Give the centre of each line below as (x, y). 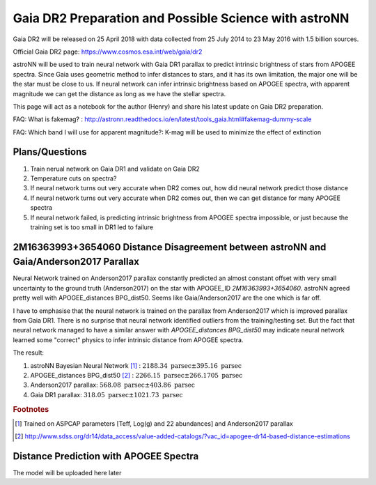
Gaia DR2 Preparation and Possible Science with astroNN (181, 18)
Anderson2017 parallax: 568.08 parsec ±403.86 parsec (112, 385)
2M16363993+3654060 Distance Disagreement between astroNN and (170, 247)
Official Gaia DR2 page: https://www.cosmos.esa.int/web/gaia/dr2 (108, 52)
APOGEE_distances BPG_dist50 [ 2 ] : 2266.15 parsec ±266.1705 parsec (136, 375)
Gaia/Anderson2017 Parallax (76, 262)
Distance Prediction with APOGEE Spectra (106, 456)
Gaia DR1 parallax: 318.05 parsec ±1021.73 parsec (107, 394)
